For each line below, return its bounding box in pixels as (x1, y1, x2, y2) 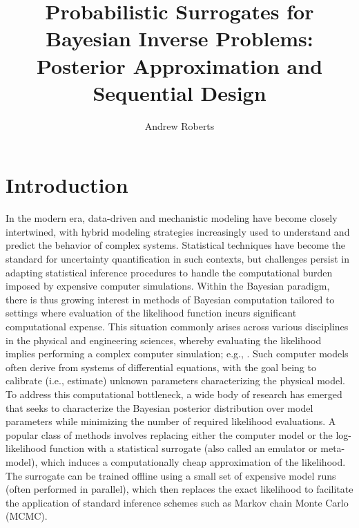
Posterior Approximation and (36, 51, 323, 79)
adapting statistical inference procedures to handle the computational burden (6, 265, 333, 279)
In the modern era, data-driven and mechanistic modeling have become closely (6, 211, 338, 225)
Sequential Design (93, 78, 266, 106)
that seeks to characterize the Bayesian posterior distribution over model (6, 400, 313, 415)
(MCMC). (6, 509, 48, 523)
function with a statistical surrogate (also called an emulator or (49, 441, 318, 455)
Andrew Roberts (144, 118, 215, 133)
